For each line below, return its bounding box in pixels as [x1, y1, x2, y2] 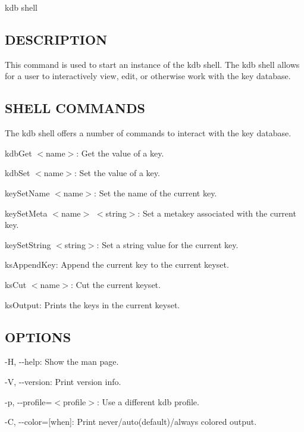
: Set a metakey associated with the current [137, 206, 296, 219]
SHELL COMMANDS [5, 99, 145, 117]
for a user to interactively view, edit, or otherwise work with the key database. [5, 70, 291, 82]
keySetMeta [5, 206, 48, 219]
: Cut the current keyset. [70, 278, 161, 290]
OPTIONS [5, 327, 71, 346]
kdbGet [5, 146, 32, 159]
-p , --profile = [5, 395, 52, 408]
